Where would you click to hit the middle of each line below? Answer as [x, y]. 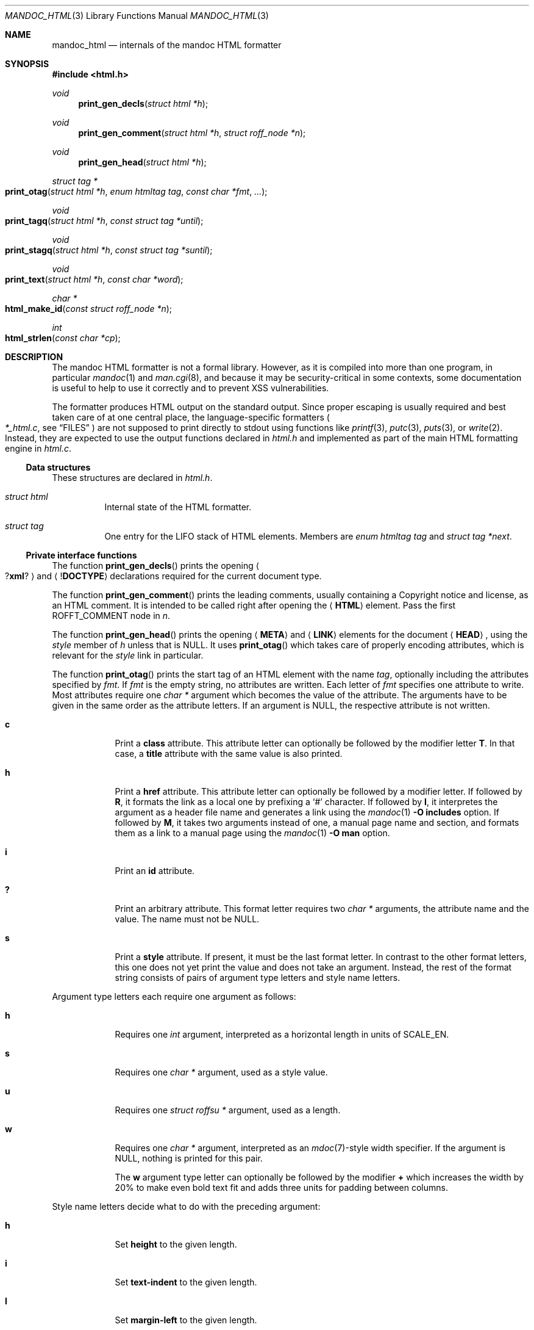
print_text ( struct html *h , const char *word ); [94, 279]
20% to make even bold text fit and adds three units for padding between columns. [281, 1187]
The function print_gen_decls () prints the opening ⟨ [156, 566]
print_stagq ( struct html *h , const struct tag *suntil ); [109, 250]
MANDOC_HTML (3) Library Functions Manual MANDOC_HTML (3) [137, 16]
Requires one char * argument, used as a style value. [221, 1072]
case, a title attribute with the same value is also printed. [229, 754]
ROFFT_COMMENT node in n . [111, 616]
